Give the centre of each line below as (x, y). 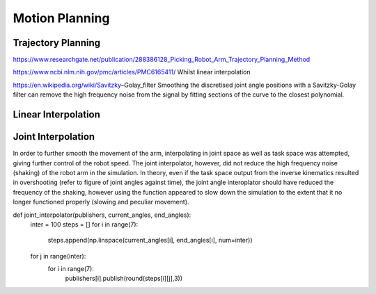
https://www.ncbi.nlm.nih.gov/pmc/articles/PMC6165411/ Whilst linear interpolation (132, 72)
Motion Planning (61, 18)
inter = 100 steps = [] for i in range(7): (84, 224)
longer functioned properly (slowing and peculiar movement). (101, 202)
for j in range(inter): (58, 256)
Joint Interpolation (54, 137)
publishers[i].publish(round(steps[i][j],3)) (124, 279)
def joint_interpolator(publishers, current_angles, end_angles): (102, 215)
